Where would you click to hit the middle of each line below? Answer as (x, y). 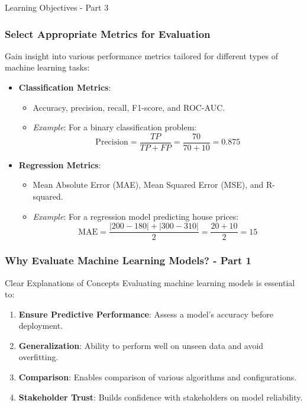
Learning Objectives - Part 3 (57, 7)
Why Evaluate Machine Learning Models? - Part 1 (128, 260)
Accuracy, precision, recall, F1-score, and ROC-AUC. (129, 107)
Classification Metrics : (65, 87)
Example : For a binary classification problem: (115, 127)
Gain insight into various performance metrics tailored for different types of (141, 55)
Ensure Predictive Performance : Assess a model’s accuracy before (146, 314)
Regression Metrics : (60, 164)
